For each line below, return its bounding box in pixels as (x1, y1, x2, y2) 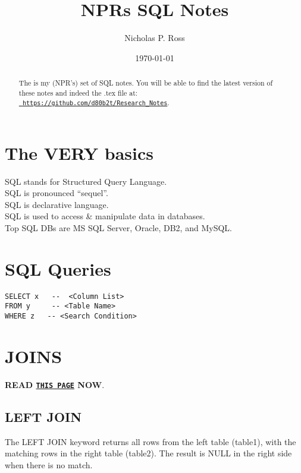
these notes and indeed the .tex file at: (18, 87, 138, 97)
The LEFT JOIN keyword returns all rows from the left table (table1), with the (5, 435, 296, 447)
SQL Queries (5, 256, 111, 280)
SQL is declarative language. (5, 198, 109, 210)
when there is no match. (5, 458, 93, 471)
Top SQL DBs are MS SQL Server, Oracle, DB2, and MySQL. (5, 221, 232, 234)
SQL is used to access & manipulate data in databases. (5, 210, 205, 222)
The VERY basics (5, 140, 154, 165)
